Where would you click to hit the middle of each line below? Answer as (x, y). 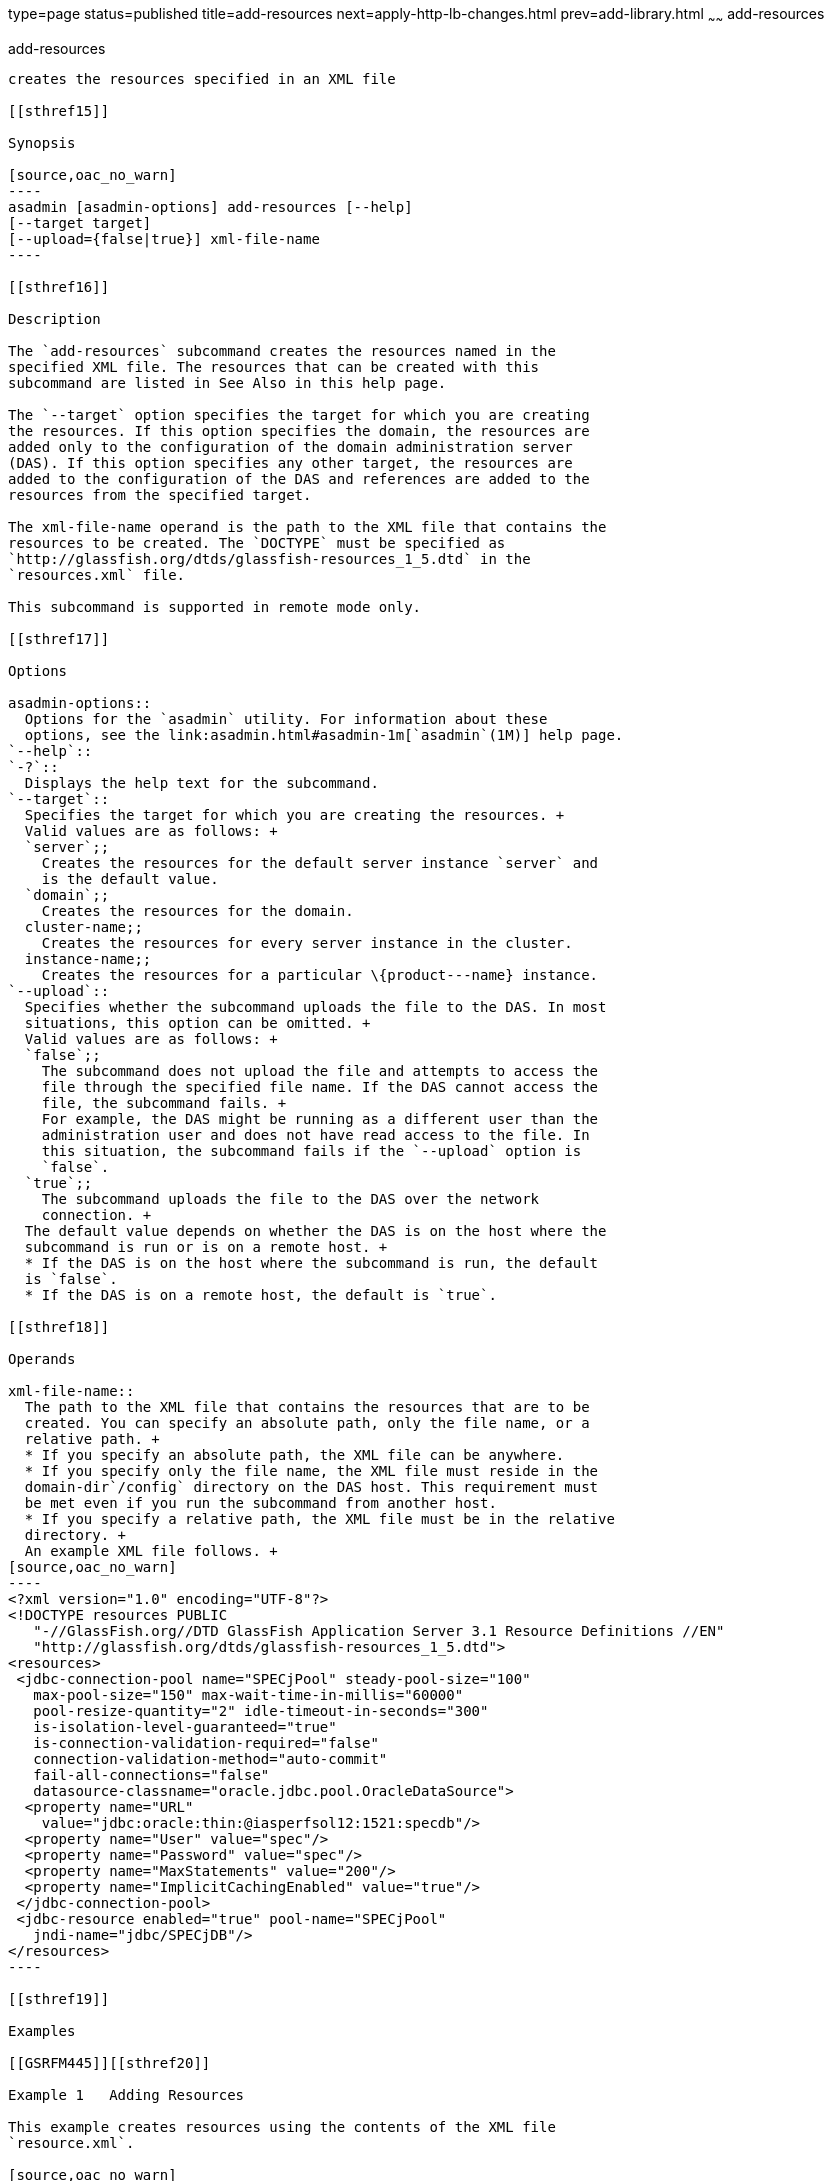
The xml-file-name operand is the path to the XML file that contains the (307, 526)
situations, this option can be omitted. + (197, 1022)
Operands (42, 1358)
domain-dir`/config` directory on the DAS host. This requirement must (311, 1486)
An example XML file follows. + (151, 1550)
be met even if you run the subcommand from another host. (260, 1502)
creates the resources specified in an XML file (202, 78)
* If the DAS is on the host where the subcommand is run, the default (311, 1262)
